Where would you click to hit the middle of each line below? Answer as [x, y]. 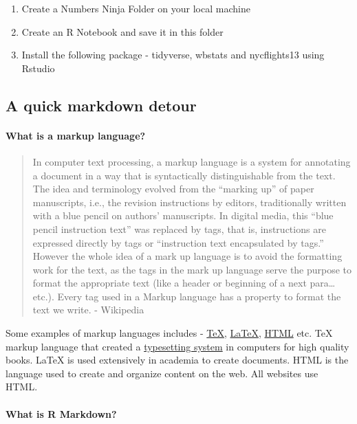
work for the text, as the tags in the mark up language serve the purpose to [192, 269]
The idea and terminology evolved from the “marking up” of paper [173, 189]
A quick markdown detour [101, 105]
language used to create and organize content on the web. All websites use [162, 373]
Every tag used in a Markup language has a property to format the [199, 296]
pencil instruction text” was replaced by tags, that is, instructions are [179, 228]
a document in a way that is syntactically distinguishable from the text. [184, 175]
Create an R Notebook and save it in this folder [122, 31]
